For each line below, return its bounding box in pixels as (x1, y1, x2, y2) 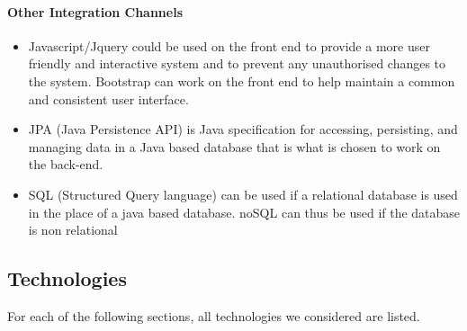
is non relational (28, 220, 118, 239)
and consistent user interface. (28, 89, 189, 108)
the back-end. (28, 155, 103, 174)
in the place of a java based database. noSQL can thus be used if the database (28, 202, 461, 221)
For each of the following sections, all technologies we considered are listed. (7, 306, 420, 325)
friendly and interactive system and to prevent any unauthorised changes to (28, 54, 446, 73)
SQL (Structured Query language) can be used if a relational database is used (28, 184, 458, 203)
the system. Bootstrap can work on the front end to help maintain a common (28, 71, 455, 90)
